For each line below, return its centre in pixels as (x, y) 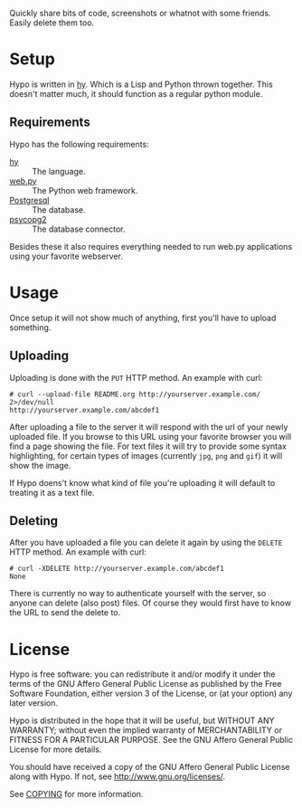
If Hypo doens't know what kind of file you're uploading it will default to (142, 482)
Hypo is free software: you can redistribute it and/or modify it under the (142, 674)
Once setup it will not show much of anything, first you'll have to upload (143, 318)
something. (30, 327)
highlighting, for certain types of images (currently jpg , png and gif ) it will (146, 455)
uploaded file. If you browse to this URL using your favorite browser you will (151, 436)
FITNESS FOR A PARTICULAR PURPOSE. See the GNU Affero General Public (151, 740)
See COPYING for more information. (76, 794)
